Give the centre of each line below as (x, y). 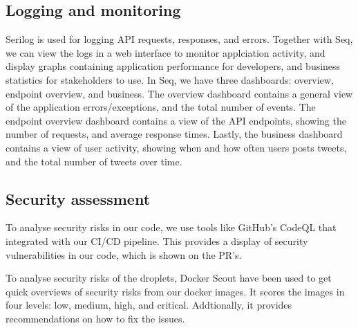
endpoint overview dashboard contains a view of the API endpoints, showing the (176, 120)
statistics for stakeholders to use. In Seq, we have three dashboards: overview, (170, 79)
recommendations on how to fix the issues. (95, 318)
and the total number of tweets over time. (94, 161)
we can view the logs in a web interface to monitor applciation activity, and (166, 52)
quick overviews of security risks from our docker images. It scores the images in (175, 291)
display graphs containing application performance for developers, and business (173, 66)
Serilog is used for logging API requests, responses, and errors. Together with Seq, (179, 39)
